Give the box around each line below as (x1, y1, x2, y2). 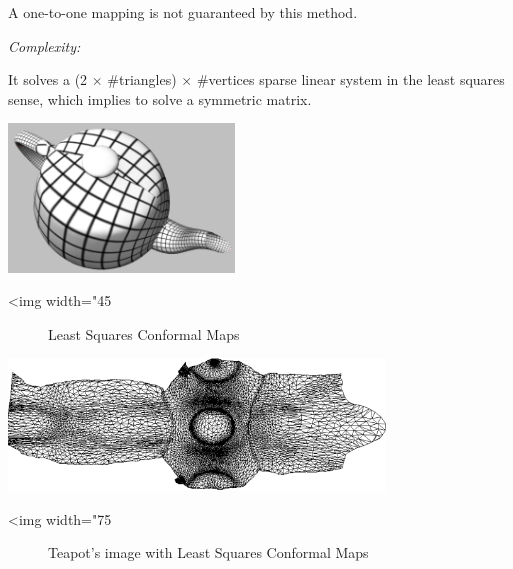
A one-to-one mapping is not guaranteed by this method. (8, 2, 358, 22)
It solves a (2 (8, 69, 88, 90)
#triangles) (107, 69, 177, 90)
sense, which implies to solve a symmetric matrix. (8, 88, 312, 109)
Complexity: (8, 35, 81, 56)
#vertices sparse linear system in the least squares (196, 69, 505, 90)
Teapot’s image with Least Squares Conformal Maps (48, 542, 369, 563)
